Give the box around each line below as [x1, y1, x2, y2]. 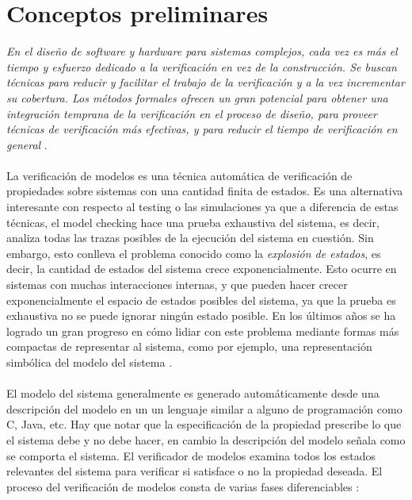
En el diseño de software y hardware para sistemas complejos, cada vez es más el [6, 43, 398, 60]
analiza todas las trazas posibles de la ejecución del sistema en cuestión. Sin [6, 229, 374, 246]
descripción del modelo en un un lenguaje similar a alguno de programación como [6, 400, 402, 417]
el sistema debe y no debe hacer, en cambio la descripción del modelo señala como [6, 431, 406, 448]
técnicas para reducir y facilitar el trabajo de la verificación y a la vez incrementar [6, 74, 405, 90]
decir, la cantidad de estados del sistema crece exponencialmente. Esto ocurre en [6, 260, 397, 277]
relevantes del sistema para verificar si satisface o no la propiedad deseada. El [6, 463, 383, 479]
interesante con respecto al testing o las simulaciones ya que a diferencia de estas [6, 198, 399, 215]
